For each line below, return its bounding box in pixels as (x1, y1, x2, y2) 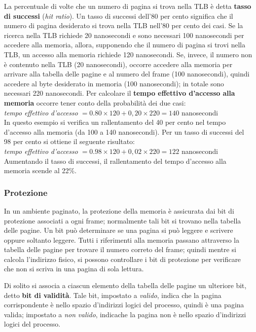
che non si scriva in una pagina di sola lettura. (4, 263, 144, 274)
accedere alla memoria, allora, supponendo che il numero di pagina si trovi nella (4, 39, 246, 50)
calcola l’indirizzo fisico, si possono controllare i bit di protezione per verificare (4, 254, 241, 264)
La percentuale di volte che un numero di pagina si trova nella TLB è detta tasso (4, 1, 252, 11)
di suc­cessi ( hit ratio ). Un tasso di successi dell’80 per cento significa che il (4, 10, 233, 21)
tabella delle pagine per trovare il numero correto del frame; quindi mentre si (4, 244, 236, 255)
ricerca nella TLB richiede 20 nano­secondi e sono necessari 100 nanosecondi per (4, 30, 244, 40)
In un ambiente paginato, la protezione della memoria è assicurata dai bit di (4, 205, 234, 216)
